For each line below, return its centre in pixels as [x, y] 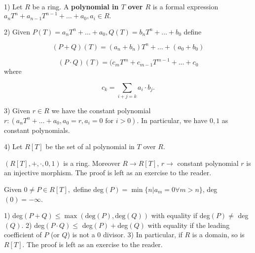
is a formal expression [185, 6]
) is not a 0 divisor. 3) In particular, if [125, 235]
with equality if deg [181, 215]
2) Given [17, 31]
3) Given [17, 111]
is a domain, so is [218, 235]
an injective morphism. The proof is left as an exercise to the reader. [108, 173]
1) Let [13, 6]
